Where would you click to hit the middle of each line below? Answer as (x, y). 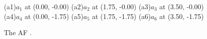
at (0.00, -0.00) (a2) (54, 6)
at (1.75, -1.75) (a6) (121, 16)
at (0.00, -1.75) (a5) (54, 16)
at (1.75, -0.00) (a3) (121, 6)
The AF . (18, 32)
